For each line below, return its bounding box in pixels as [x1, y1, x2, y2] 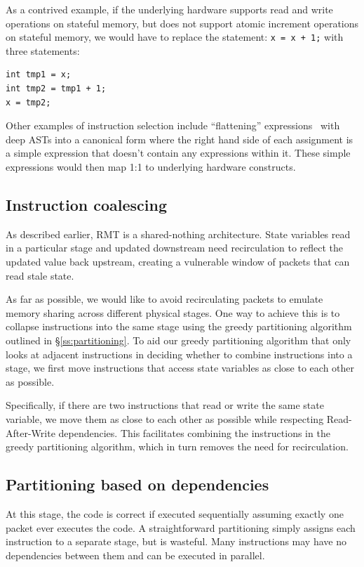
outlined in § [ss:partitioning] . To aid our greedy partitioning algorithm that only [6, 332, 351, 347]
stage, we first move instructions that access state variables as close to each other [6, 360, 355, 375]
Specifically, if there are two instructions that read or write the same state [6, 398, 324, 412]
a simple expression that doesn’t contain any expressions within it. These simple [6, 145, 351, 160]
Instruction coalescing [6, 193, 167, 215]
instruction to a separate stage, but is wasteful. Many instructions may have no [6, 534, 346, 549]
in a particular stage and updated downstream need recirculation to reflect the [6, 240, 344, 255]
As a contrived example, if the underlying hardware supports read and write [6, 2, 333, 16]
